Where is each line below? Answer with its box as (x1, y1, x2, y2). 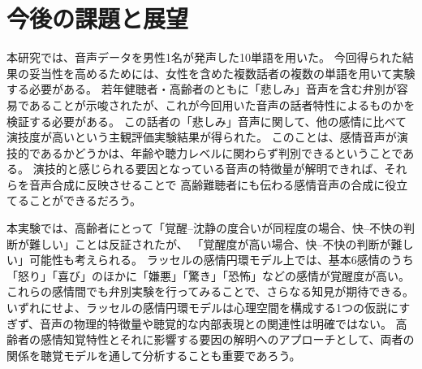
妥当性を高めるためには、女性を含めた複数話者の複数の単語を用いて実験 (28, 64, 416, 81)
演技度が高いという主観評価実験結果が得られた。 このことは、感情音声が (6, 128, 397, 145)
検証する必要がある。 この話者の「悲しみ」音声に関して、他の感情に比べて (6, 112, 407, 129)
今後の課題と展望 (6, 2, 189, 35)
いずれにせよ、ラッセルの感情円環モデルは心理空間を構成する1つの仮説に (6, 299, 399, 316)
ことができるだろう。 (28, 192, 142, 209)
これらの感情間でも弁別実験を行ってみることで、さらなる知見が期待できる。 (6, 283, 415, 300)
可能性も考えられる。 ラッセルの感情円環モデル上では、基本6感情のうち (28, 251, 414, 268)
